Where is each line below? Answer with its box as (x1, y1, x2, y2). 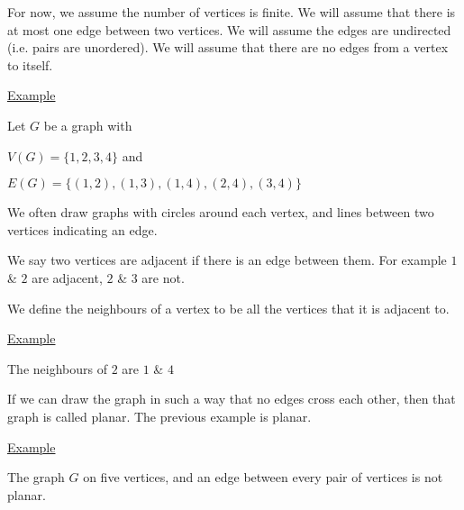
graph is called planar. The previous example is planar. (7, 406, 312, 425)
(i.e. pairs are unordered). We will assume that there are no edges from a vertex (7, 38, 449, 57)
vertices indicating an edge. (7, 220, 158, 239)
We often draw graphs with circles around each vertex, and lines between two (7, 203, 434, 222)
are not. (141, 268, 185, 287)
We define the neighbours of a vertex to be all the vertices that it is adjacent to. (7, 298, 450, 317)
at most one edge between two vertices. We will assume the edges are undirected (7, 20, 451, 39)
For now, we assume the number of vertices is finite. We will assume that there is (7, 3, 456, 21)
